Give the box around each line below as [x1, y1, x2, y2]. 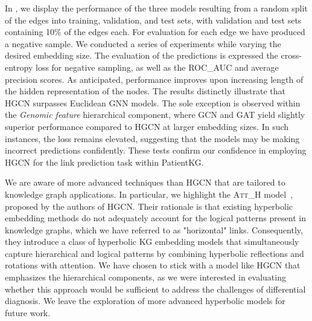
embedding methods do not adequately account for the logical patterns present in [5, 212, 306, 224]
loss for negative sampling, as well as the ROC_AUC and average [35, 60, 279, 73]
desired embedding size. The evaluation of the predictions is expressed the [5, 49, 278, 62]
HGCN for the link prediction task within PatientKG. [5, 155, 204, 168]
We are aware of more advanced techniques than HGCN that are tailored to [5, 176, 285, 189]
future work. [5, 306, 51, 319]
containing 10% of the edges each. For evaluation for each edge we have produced [5, 25, 305, 38]
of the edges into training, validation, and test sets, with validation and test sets [5, 13, 302, 26]
